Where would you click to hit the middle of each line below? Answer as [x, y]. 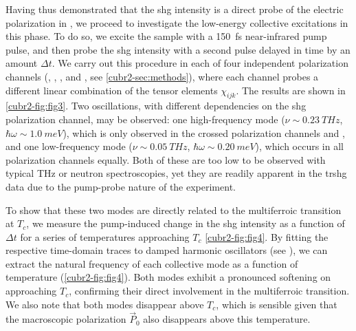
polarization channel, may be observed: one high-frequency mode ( [145, 119]
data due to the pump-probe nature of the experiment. [121, 186]
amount [22, 63]
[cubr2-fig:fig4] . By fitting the [267, 236]
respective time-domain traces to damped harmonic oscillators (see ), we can [167, 250]
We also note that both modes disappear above [105, 304]
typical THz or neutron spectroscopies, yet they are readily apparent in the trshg [176, 173]
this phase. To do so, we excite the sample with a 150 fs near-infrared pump [166, 36]
